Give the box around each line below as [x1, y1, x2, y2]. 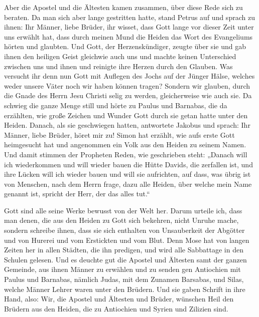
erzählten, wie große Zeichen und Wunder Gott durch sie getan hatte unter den [4, 110, 248, 120]
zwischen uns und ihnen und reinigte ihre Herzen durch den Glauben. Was [4, 61, 233, 71]
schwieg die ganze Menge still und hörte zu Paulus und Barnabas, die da [4, 100, 227, 110]
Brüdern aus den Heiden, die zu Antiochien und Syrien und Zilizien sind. [4, 303, 228, 313]
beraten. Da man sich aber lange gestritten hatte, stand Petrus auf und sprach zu [4, 12, 255, 22]
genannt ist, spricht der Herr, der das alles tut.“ [4, 188, 150, 199]
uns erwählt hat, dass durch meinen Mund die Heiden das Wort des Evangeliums [4, 31, 253, 42]
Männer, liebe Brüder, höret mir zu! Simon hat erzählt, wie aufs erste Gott [4, 129, 235, 140]
